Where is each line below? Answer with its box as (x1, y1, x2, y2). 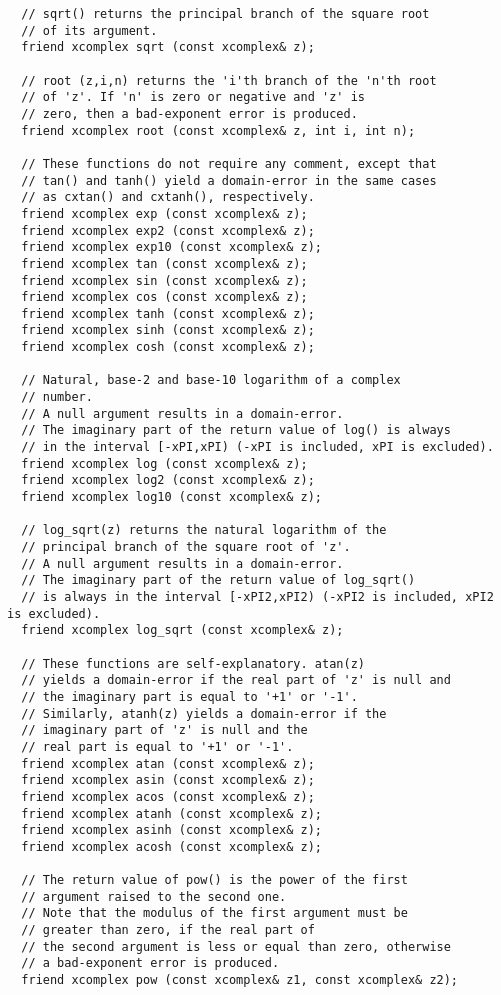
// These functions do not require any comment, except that (21, 156, 437, 171)
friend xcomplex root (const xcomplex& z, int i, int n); (21, 123, 416, 138)
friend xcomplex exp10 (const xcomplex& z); (21, 240, 322, 255)
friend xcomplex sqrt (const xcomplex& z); (21, 40, 315, 55)
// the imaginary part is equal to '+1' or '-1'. (21, 689, 358, 704)
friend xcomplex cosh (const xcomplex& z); (21, 340, 315, 355)
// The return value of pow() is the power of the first (21, 873, 408, 888)
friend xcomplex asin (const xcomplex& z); (21, 773, 315, 788)
